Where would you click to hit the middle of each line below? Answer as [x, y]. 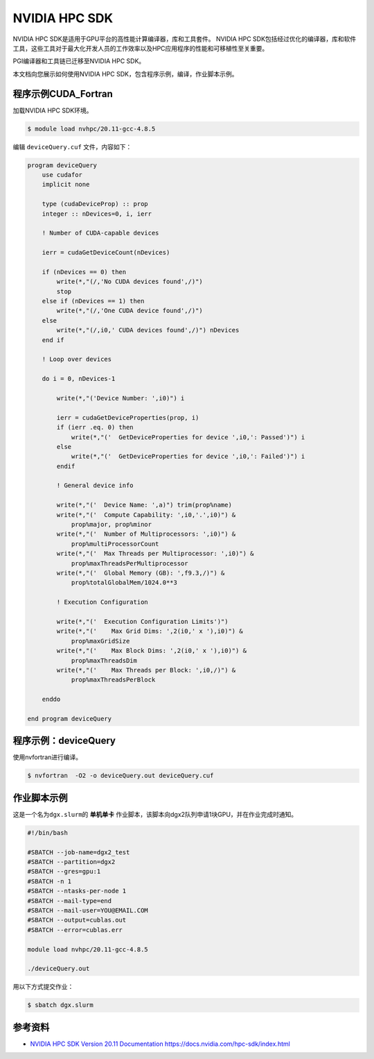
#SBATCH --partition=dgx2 [71, 862]
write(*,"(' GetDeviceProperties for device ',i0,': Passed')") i [188, 437]
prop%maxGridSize [100, 641]
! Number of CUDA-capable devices [100, 233]
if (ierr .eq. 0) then [95, 427]
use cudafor [62, 175]
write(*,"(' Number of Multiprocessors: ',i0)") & [146, 534]
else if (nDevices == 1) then [93, 301]
